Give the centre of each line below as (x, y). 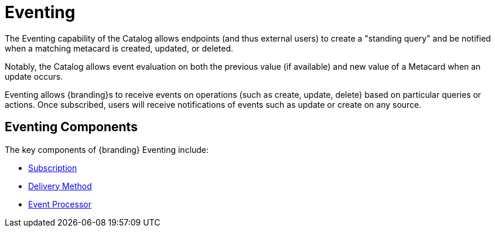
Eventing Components (71, 127)
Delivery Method (60, 186)
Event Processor (60, 204)
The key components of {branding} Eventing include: (107, 149)
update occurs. (34, 76)
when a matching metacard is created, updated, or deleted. (119, 48)
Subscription (53, 168)
